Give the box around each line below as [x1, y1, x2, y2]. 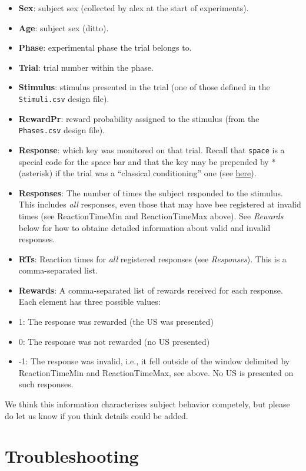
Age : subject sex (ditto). [18, 21, 109, 34]
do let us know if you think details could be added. [5, 409, 188, 421]
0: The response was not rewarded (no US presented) [18, 335, 210, 347]
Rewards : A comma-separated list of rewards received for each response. [18, 284, 283, 296]
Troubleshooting [5, 444, 139, 468]
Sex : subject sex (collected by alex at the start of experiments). [18, 2, 249, 14]
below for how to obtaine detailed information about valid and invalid [18, 221, 271, 233]
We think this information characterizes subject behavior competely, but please [5, 398, 290, 410]
